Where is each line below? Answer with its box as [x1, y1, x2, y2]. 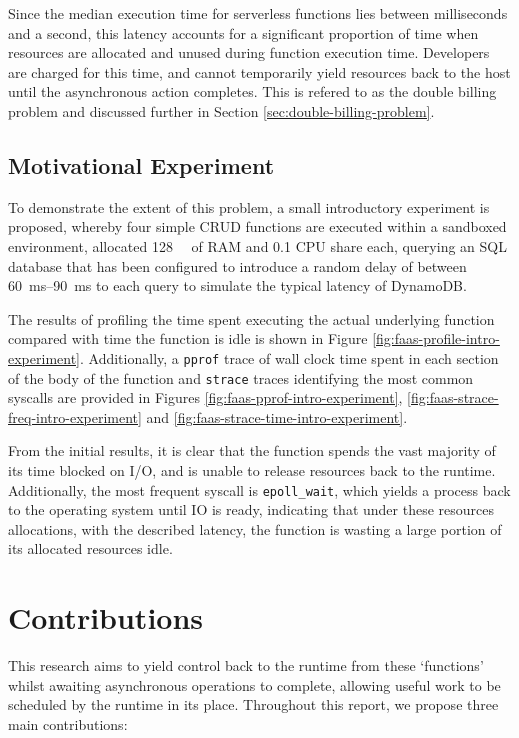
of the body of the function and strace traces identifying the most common [8, 367, 474, 388]
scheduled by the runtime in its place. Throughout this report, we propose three [8, 694, 499, 715]
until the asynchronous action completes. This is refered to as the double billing [8, 81, 497, 102]
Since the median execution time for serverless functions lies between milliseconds [8, 3, 508, 23]
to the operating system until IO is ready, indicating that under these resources [8, 499, 494, 520]
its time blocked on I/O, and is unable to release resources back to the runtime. [8, 460, 496, 481]
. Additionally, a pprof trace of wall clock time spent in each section [80, 347, 499, 368]
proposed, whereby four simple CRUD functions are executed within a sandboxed [8, 216, 507, 237]
